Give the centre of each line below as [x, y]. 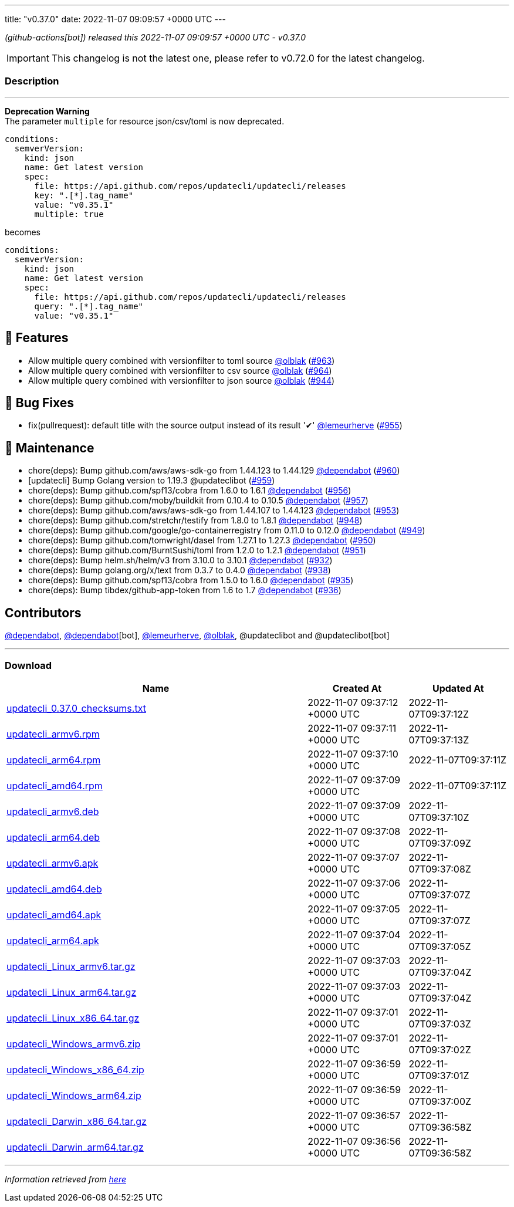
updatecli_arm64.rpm [54, 760]
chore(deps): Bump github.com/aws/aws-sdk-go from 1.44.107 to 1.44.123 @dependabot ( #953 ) [214, 510]
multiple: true [69, 214]
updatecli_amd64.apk [54, 914]
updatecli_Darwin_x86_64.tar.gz [77, 1121]
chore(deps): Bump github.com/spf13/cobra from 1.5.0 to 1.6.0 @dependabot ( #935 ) [191, 580]
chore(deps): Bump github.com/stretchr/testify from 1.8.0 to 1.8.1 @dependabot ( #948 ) [195, 520]
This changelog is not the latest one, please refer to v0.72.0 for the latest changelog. [238, 58]
